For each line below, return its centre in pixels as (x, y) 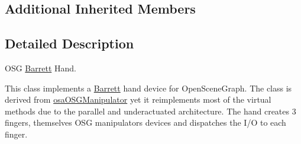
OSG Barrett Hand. (41, 68)
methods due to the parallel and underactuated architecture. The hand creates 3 (150, 111)
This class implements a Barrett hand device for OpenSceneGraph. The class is (148, 88)
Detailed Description (69, 43)
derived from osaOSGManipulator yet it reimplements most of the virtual (138, 99)
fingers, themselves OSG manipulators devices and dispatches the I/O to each (145, 122)
